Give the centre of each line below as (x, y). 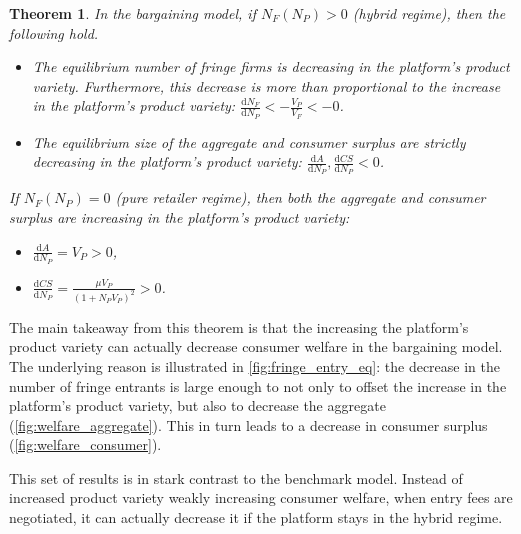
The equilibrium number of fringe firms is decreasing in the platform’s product (271, 66)
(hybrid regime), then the (429, 13)
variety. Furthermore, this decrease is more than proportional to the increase (266, 85)
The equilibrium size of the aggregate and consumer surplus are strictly (249, 141)
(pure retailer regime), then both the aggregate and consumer (300, 197)
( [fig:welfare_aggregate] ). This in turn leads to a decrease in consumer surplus (248, 424)
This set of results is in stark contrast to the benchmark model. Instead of (236, 477)
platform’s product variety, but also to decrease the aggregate (197, 405)
